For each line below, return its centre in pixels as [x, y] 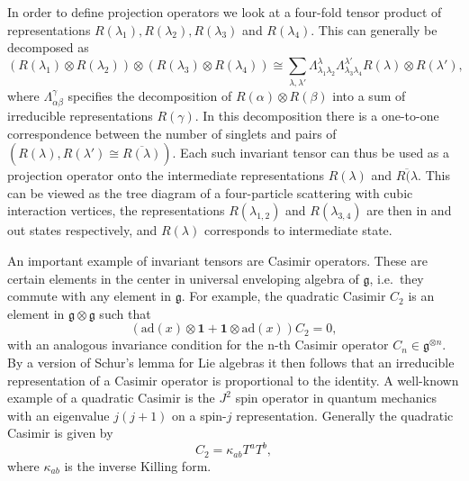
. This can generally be [374, 29]
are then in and [409, 210]
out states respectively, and [82, 230]
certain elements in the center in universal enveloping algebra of [183, 278]
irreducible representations [80, 116]
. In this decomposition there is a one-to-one [317, 116]
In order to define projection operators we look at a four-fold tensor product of [225, 12]
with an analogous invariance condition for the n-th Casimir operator [198, 345]
